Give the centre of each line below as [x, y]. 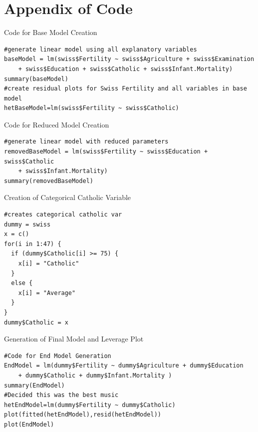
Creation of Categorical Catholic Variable [68, 197]
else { [22, 283]
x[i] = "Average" [47, 293]
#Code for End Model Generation [58, 356]
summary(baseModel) [36, 79]
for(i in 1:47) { [33, 244]
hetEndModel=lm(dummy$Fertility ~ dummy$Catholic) [90, 405]
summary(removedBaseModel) [49, 181]
